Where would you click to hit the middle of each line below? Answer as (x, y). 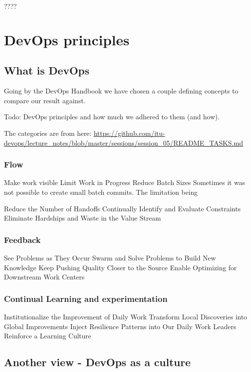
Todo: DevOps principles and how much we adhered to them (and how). (112, 117)
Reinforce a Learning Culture (48, 336)
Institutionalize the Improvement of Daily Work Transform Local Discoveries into (125, 316)
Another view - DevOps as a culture (97, 362)
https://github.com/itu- (129, 133)
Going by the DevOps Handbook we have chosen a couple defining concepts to (121, 91)
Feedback (22, 239)
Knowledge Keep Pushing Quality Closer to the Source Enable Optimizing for (120, 267)
